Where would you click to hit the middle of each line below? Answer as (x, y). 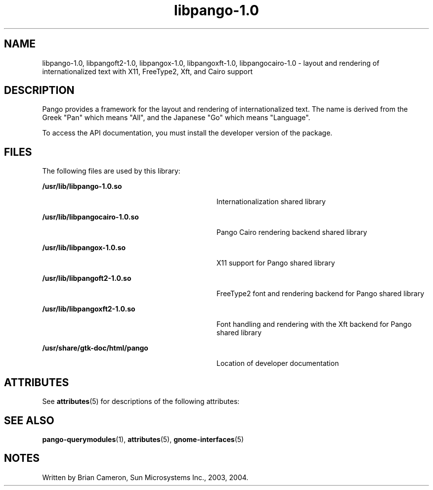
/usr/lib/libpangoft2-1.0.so (87, 278)
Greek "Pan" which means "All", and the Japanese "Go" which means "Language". (176, 118)
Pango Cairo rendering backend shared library (292, 232)
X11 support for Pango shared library (276, 263)
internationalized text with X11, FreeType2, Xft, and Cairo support (148, 71)
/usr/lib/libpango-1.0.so (82, 186)
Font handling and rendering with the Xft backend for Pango (314, 324)
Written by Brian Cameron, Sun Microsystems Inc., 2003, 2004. (145, 477)
